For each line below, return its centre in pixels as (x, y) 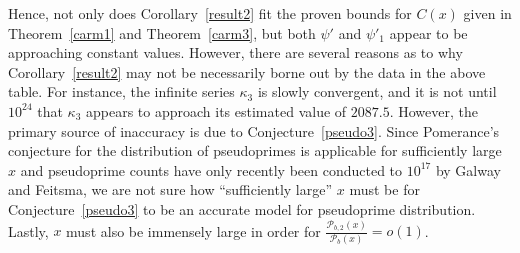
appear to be (428, 32)
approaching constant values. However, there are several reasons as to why (235, 52)
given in (487, 13)
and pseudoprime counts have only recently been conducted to (211, 169)
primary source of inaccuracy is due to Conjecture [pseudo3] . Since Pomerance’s (254, 130)
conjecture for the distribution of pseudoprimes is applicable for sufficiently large (255, 150)
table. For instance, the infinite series (121, 91)
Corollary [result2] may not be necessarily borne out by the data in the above (247, 71)
